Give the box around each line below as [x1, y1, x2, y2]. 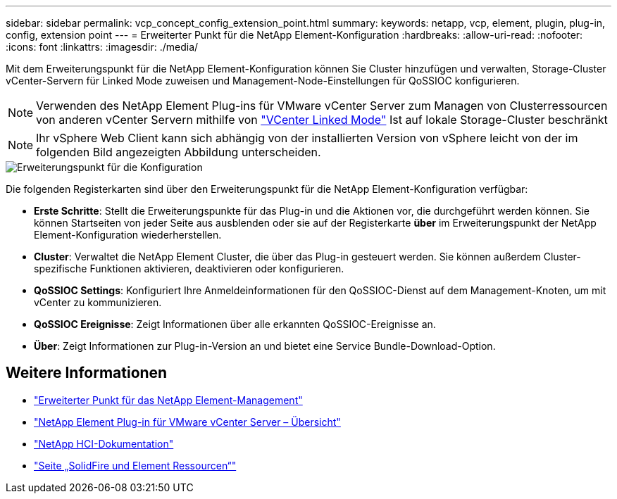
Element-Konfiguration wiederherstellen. [34, 229, 222, 241]
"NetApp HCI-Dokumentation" [34, 437, 174, 450]
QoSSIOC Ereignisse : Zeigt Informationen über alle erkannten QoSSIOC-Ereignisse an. [34, 318, 436, 330]
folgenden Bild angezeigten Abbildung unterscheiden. [36, 145, 321, 159]
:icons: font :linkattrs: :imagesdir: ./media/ [6, 41, 199, 53]
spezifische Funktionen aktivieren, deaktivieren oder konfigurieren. [34, 263, 344, 274]
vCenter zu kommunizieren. [34, 296, 162, 308]
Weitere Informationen [6, 364, 168, 382]
